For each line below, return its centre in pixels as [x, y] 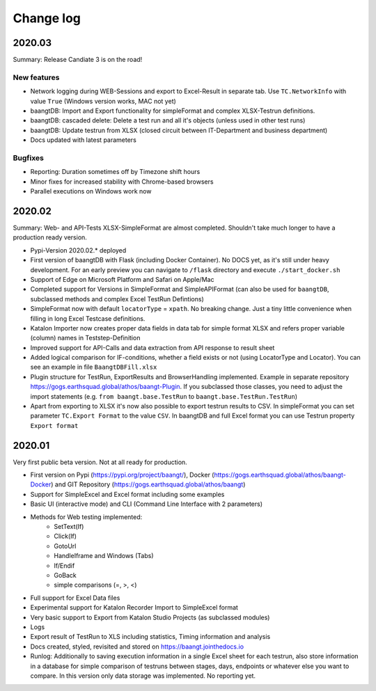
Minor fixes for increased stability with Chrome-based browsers [122, 182]
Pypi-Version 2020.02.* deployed [78, 250]
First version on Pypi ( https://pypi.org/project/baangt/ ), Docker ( [122, 475]
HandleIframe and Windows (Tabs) [104, 556]
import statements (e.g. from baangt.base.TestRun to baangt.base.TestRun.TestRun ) [164, 396]
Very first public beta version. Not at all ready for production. [100, 462]
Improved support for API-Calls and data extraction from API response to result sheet [152, 347]
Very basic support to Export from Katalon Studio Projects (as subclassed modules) [150, 617]
